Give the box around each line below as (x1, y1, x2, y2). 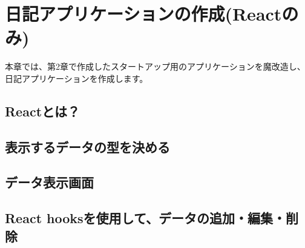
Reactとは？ (5, 101, 80, 120)
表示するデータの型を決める (5, 137, 170, 156)
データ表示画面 (5, 173, 94, 192)
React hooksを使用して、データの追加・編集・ (5, 209, 286, 227)
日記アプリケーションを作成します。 (5, 72, 148, 84)
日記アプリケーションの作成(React (5, 1, 282, 26)
